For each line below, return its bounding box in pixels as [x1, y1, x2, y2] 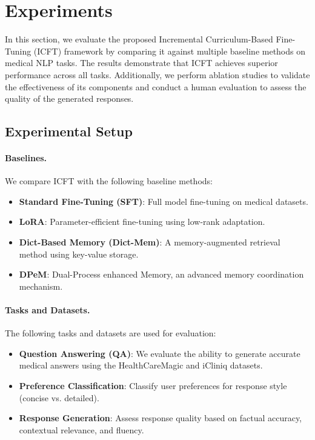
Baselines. [5, 152, 47, 164]
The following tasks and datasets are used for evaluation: [5, 327, 216, 339]
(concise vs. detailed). [19, 391, 99, 404]
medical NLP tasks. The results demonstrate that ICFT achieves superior [5, 56, 278, 69]
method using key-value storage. [19, 247, 139, 260]
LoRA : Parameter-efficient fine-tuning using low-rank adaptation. [19, 215, 265, 228]
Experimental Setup [5, 122, 133, 141]
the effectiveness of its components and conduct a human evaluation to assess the [5, 80, 307, 93]
